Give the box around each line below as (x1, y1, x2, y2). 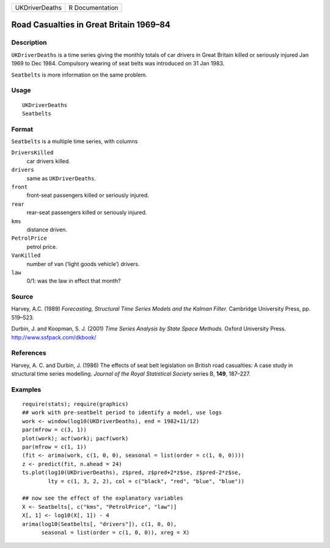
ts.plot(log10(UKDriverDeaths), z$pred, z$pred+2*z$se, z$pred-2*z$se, (22, 469, 241, 476)
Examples (11, 385, 42, 394)
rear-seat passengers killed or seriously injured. (26, 209, 147, 217)
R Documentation (68, 4, 119, 12)
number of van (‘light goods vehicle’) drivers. (26, 260, 140, 267)
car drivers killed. (26, 157, 70, 165)
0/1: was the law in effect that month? (26, 277, 121, 284)
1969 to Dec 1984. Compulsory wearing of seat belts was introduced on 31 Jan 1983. (11, 60, 225, 67)
